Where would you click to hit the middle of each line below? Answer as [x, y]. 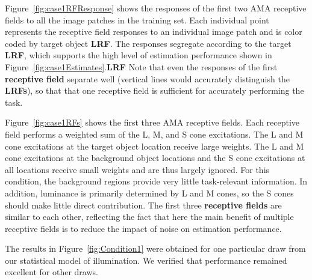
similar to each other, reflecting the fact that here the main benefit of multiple [149, 217]
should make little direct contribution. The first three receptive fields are [143, 205]
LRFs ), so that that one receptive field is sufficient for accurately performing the [154, 90]
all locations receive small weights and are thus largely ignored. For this [137, 169]
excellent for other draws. [51, 272]
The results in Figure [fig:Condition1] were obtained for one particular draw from [155, 248]
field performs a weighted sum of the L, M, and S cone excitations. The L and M [154, 134]
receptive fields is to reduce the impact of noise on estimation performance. [143, 228]
